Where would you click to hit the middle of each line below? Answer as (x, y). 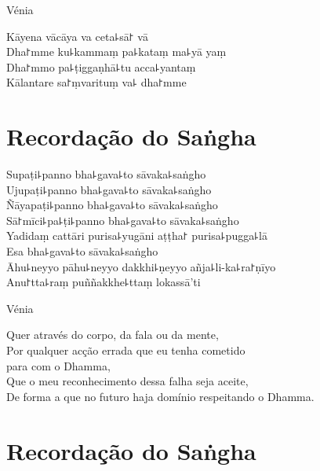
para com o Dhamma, (58, 365)
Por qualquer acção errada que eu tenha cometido (126, 350)
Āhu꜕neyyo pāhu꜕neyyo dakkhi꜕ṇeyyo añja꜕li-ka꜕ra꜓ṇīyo (141, 266)
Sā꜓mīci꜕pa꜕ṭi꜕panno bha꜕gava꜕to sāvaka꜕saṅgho (123, 220)
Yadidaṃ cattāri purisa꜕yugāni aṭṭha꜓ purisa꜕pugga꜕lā (137, 235)
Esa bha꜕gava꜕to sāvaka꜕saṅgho (82, 251)
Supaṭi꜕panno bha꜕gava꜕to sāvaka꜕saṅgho (106, 174)
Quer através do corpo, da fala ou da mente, (113, 335)
